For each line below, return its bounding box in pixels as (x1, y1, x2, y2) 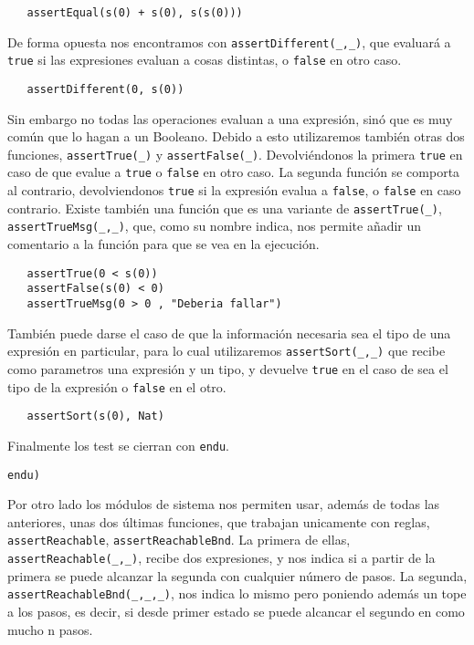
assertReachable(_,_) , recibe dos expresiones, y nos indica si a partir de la (7, 548, 436, 567)
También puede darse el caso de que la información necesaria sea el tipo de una (7, 323, 451, 342)
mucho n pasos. (7, 619, 93, 639)
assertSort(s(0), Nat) (26, 410, 164, 423)
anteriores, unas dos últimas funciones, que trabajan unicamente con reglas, (7, 512, 430, 531)
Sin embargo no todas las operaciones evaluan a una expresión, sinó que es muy (7, 109, 453, 128)
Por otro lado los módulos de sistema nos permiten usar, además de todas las (7, 494, 440, 514)
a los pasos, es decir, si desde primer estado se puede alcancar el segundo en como (7, 601, 465, 620)
